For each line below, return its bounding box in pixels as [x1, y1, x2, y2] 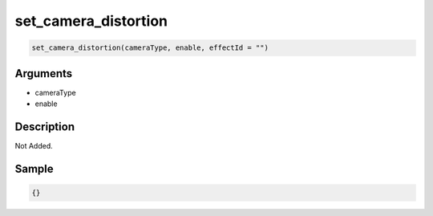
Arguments [14, 67, 73, 80]
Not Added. [14, 141, 54, 150]
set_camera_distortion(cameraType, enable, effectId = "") [31, 43, 269, 52]
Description [14, 120, 75, 133]
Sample [14, 161, 54, 176]
